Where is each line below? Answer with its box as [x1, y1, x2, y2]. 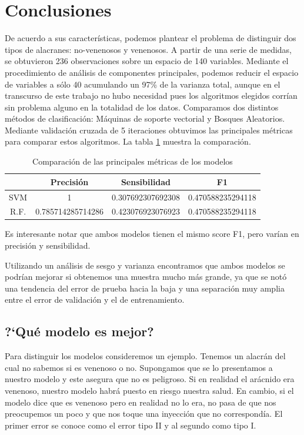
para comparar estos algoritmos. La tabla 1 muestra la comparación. [5, 135, 251, 148]
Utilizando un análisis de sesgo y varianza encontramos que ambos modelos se [5, 259, 285, 271]
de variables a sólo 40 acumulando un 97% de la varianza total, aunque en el [5, 78, 280, 90]
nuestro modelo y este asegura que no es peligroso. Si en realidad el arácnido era [5, 373, 295, 385]
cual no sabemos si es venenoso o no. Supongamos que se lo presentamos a [5, 361, 273, 373]
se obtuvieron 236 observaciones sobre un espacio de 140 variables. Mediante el [5, 55, 289, 67]
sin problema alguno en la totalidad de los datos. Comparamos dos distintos [5, 101, 279, 113]
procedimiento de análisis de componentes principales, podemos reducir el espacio [5, 66, 299, 78]
